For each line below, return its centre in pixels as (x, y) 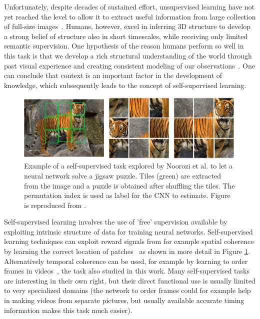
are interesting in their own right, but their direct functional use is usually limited (130, 280)
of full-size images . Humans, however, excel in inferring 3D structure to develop (127, 26)
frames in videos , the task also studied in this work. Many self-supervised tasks (127, 271)
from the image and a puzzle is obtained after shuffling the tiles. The (129, 185)
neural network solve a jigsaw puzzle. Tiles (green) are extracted (122, 175)
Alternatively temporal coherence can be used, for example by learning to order (126, 261)
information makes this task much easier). (68, 310)
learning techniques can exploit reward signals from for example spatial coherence (129, 241)
